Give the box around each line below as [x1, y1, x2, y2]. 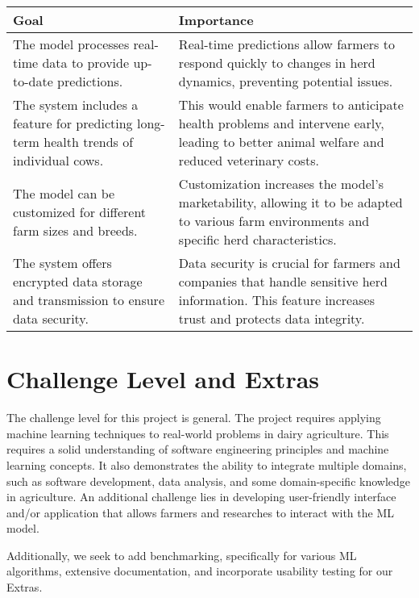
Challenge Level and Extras [6, 362, 320, 395]
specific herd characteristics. [178, 230, 337, 249]
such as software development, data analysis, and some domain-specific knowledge [6, 472, 411, 489]
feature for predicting [13, 114, 133, 132]
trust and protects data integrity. [178, 309, 365, 328]
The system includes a [13, 95, 139, 114]
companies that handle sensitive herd [178, 272, 388, 291]
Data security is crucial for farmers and [178, 253, 400, 272]
